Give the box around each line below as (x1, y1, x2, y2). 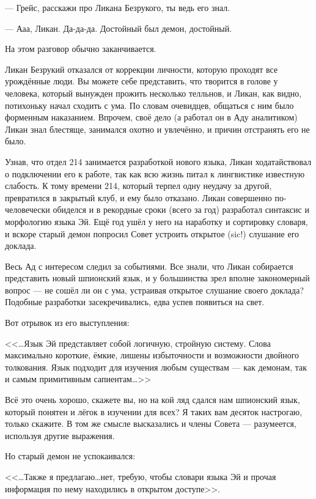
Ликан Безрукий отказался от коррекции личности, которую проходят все (5, 62, 278, 75)
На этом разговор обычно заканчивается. (5, 42, 156, 55)
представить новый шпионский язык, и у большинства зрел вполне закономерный (5, 272, 310, 284)
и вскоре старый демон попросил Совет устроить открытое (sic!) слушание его (5, 227, 299, 240)
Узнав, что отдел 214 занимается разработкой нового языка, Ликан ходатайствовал (5, 155, 312, 168)
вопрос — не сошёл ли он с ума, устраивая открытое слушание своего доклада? (5, 283, 304, 296)
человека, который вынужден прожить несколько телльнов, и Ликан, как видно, (5, 86, 302, 99)
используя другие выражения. (5, 429, 115, 442)
